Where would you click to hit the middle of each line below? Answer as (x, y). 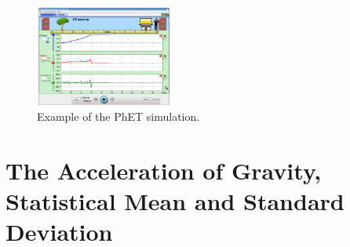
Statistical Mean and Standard (175, 200)
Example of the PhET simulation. (118, 116)
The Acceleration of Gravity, (164, 170)
